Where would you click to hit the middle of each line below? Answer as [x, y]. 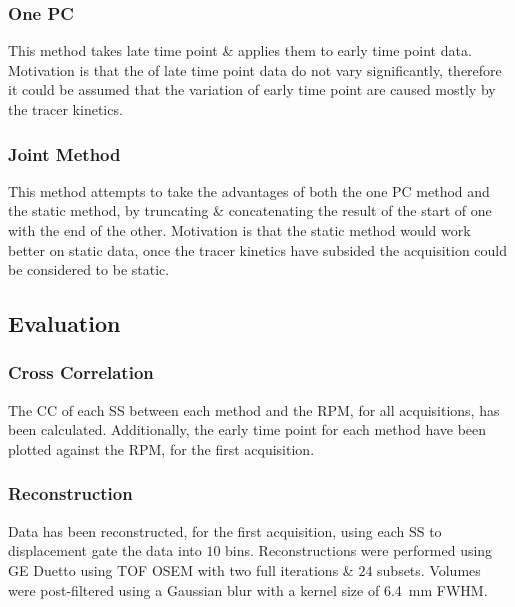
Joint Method [64, 153]
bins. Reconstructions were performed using [359, 550]
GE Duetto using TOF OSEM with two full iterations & [181, 569]
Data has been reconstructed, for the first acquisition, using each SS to [225, 530]
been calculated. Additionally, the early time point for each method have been [247, 429]
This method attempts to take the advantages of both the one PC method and [249, 190]
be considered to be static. [89, 269]
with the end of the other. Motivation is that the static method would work [239, 230]
